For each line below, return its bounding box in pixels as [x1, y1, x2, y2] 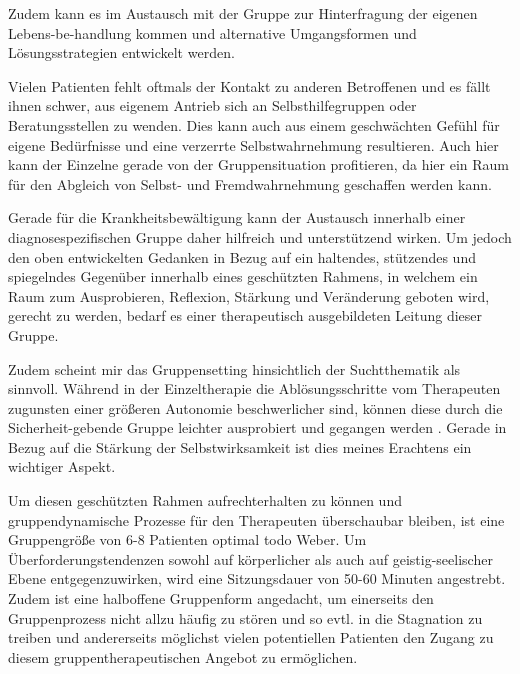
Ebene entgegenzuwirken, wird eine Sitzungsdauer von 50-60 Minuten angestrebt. [8, 568, 506, 589]
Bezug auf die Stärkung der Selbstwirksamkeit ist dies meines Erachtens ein [8, 436, 472, 457]
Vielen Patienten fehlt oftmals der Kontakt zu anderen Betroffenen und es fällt [8, 75, 491, 96]
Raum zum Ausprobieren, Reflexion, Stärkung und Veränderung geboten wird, [8, 285, 490, 306]
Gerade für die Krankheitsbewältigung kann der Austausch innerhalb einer [8, 207, 466, 228]
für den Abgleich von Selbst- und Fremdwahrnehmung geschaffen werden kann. [8, 173, 492, 194]
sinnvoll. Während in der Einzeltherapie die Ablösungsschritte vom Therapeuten [8, 378, 501, 399]
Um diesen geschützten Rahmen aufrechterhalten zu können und [8, 490, 402, 511]
